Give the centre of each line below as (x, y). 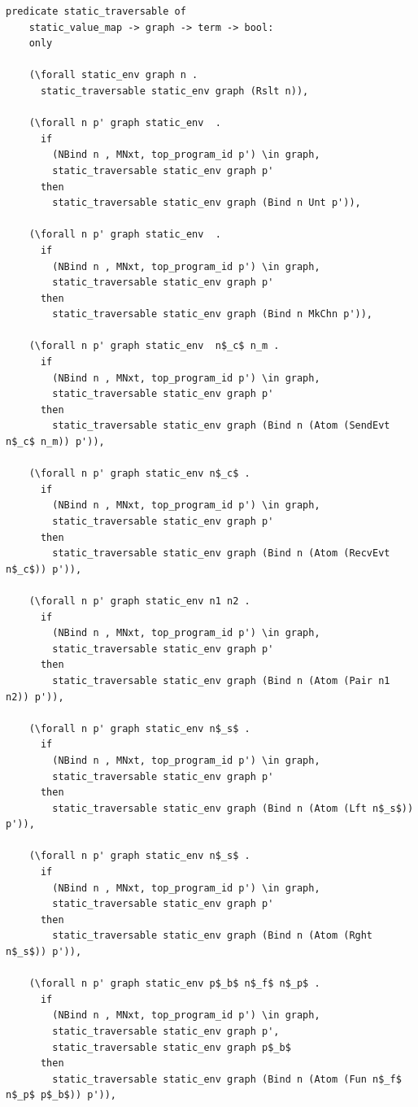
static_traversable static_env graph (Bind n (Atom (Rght (213, 936)
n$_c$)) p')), (44, 569)
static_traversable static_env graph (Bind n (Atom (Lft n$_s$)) (233, 808)
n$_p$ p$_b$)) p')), (61, 1095)
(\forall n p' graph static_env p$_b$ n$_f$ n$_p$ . (174, 984)
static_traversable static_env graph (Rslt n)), (174, 91)
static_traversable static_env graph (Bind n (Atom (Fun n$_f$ (227, 1079)
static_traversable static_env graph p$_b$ (172, 1047)
